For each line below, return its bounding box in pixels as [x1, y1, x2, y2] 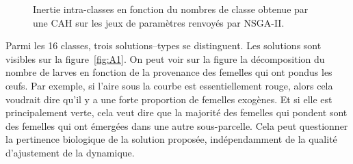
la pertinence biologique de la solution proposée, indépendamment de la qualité [5, 132, 337, 146]
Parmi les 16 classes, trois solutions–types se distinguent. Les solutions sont [5, 38, 322, 53]
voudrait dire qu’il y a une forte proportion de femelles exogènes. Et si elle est [5, 92, 332, 106]
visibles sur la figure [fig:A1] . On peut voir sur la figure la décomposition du [5, 51, 325, 66]
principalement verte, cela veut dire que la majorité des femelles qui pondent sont [5, 105, 348, 120]
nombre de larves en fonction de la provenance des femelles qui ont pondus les [5, 65, 332, 79]
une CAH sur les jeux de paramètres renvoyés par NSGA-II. [33, 15, 285, 29]
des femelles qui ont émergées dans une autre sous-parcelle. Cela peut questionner [5, 118, 348, 133]
